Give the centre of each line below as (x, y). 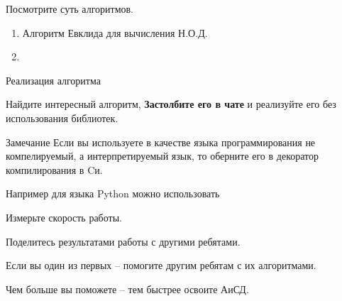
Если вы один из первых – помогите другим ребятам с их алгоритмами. (161, 265)
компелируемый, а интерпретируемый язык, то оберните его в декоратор (162, 156)
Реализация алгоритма (53, 80)
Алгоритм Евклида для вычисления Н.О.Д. (115, 32)
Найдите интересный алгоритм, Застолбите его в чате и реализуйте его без (171, 104)
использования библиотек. (62, 117)
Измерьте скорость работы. (64, 217)
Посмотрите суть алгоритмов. (70, 9)
